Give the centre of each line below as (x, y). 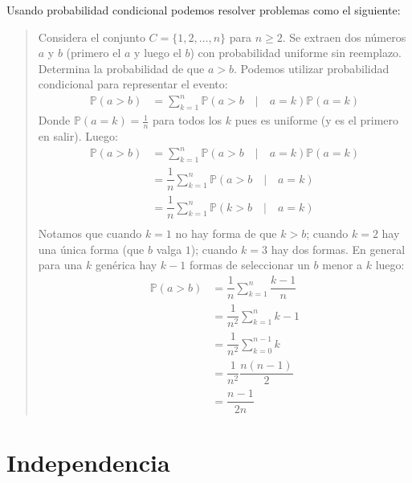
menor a (343, 265)
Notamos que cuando (90, 233)
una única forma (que (91, 249)
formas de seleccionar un (249, 265)
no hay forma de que (226, 233)
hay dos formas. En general (338, 249)
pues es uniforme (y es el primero (317, 120)
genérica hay (126, 265)
